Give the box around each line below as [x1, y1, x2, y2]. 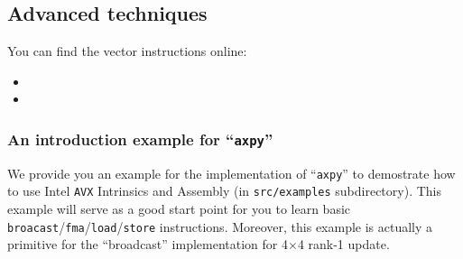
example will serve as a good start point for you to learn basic [7, 199, 351, 218]
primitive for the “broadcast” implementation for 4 [7, 235, 288, 254]
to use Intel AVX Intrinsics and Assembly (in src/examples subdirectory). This [7, 181, 442, 200]
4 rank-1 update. [297, 235, 390, 254]
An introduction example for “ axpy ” [7, 127, 273, 150]
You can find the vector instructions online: [7, 42, 247, 60]
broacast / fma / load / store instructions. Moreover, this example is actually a [7, 217, 433, 236]
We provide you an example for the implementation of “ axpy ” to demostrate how [7, 163, 456, 182]
